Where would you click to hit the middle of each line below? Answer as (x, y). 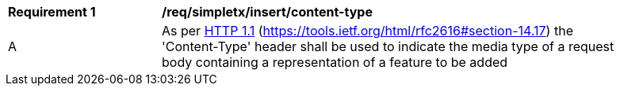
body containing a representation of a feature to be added (335, 62)
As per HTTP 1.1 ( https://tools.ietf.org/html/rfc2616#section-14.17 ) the (367, 31)
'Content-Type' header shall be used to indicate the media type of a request (388, 46)
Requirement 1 (52, 12)
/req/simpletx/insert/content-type (267, 12)
